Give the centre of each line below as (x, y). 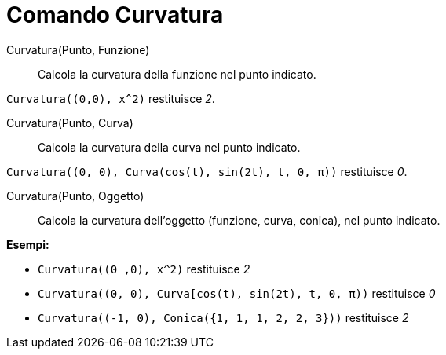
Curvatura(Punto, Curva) (70, 123)
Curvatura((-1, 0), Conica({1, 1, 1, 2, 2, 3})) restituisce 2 (223, 317)
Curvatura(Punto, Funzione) (78, 49)
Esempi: (28, 244)
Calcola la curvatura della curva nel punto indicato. (169, 147)
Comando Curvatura (115, 15)
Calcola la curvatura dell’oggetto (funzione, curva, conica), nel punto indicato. (239, 220)
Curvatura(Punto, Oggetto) (75, 196)
